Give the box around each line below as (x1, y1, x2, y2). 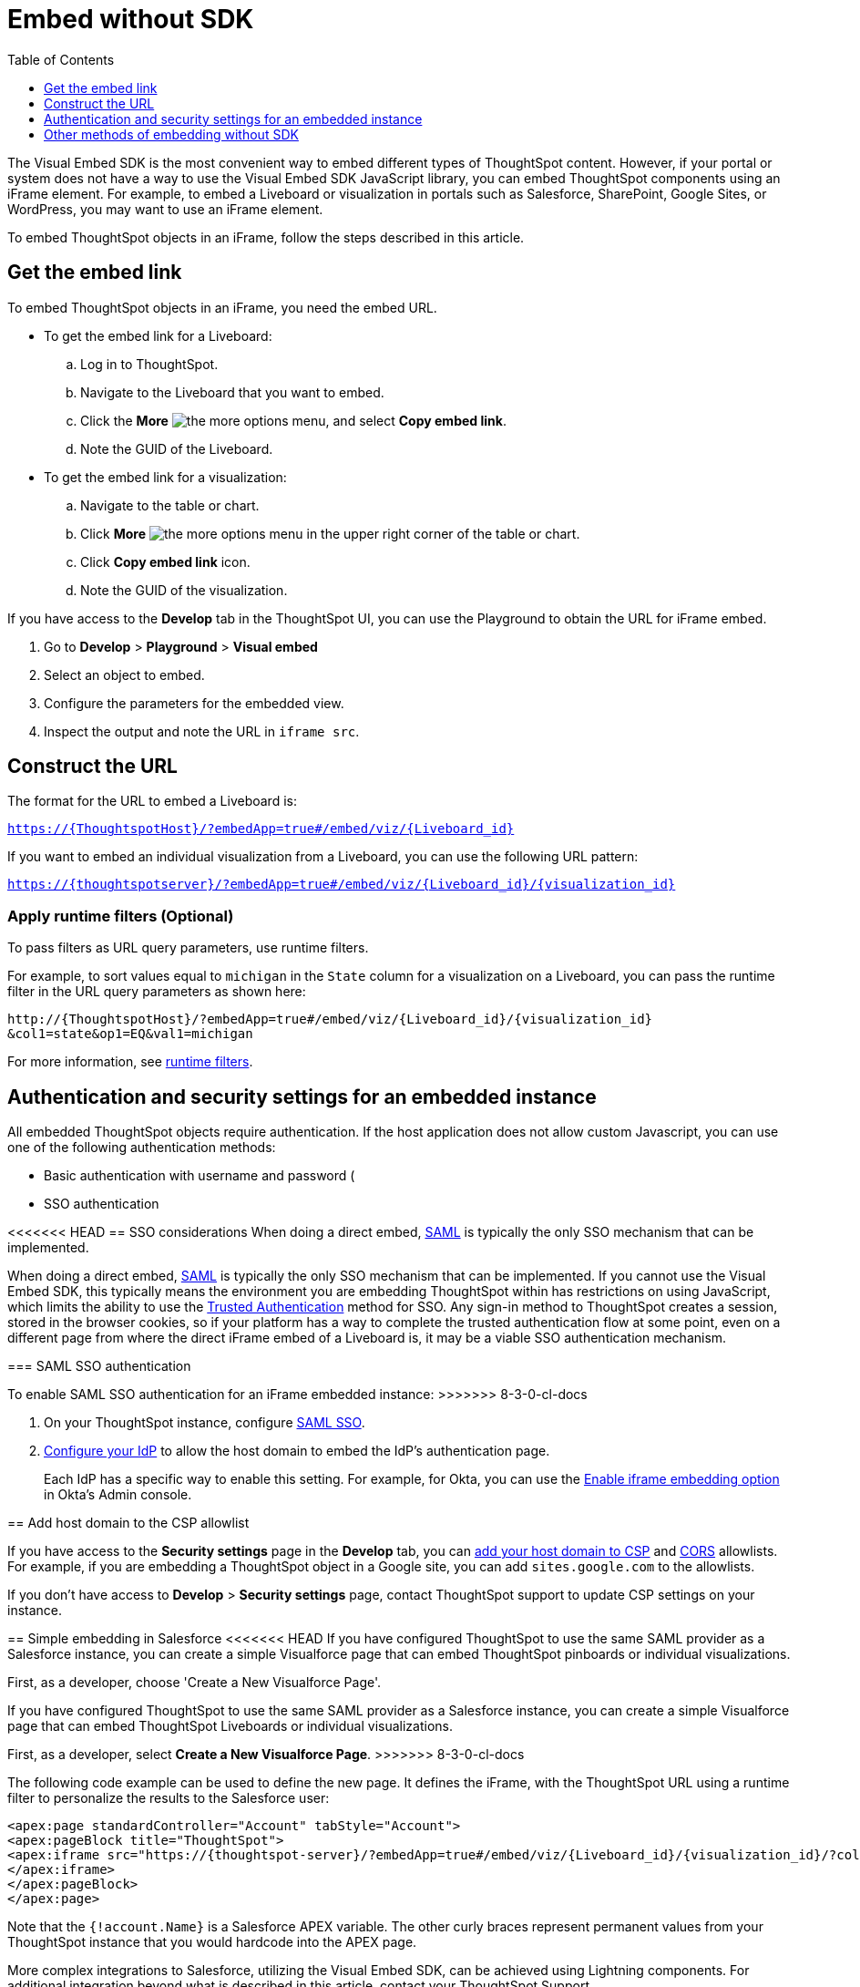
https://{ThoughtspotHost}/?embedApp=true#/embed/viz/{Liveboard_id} (7, 821, 515, 837)
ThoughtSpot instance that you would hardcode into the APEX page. (7, 1934, 417, 1951)
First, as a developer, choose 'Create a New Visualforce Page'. (7, 1674, 382, 1691)
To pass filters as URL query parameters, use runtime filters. (7, 940, 369, 956)
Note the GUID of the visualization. (80, 582, 288, 598)
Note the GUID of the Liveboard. (80, 440, 273, 457)
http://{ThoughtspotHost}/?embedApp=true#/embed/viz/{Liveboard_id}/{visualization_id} (7, 1012, 653, 1027)
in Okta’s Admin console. (44, 1487, 192, 1503)
